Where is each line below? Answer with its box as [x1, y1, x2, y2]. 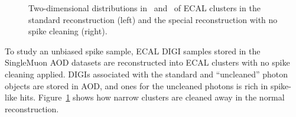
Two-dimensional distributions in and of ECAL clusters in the [28, 2, 261, 14]
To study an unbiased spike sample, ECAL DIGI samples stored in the [5, 44, 261, 57]
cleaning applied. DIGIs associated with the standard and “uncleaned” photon [5, 67, 288, 80]
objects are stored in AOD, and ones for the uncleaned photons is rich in [5, 79, 268, 92]
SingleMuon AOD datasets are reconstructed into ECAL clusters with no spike [5, 56, 290, 69]
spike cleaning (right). [28, 25, 108, 37]
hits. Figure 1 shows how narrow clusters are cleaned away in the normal [19, 91, 285, 103]
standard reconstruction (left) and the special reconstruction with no [28, 13, 278, 25]
